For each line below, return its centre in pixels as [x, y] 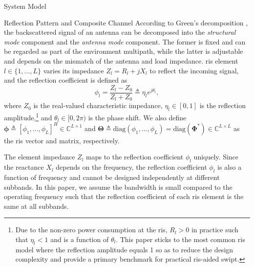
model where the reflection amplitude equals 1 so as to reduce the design [124, 249]
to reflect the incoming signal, [194, 70]
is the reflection [222, 105]
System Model [25, 6]
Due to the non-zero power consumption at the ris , [91, 230]
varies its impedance [74, 70]
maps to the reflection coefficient [135, 157]
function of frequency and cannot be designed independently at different [112, 177]
